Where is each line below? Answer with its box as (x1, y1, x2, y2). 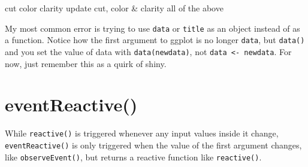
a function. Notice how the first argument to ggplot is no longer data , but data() (5, 34, 305, 46)
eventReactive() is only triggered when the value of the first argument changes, (5, 138, 302, 151)
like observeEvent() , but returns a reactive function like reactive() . (5, 150, 262, 163)
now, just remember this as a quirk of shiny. (5, 57, 167, 69)
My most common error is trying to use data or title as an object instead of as (5, 22, 300, 34)
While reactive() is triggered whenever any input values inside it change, (5, 127, 279, 139)
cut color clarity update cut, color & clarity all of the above (5, 2, 224, 14)
